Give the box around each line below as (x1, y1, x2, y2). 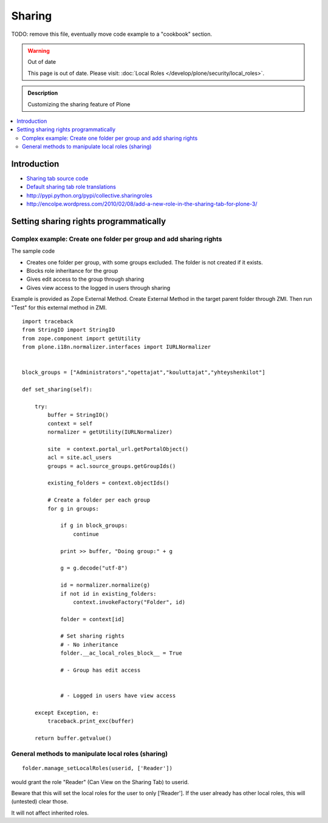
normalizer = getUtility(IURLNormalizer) (47, 429, 173, 436)
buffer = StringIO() (47, 411, 109, 419)
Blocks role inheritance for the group (26, 267, 118, 275)
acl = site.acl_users (47, 454, 112, 461)
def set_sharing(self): (22, 386, 93, 393)
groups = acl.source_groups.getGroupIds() (47, 463, 176, 469)
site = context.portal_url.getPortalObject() (47, 446, 189, 452)
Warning (27, 47, 50, 54)
